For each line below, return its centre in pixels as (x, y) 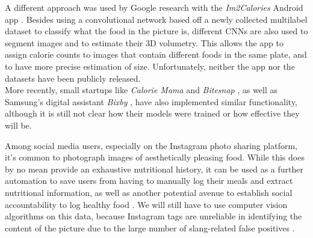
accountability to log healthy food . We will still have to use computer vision (146, 204)
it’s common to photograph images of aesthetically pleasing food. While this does (155, 157)
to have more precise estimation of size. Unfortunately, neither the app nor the (150, 66)
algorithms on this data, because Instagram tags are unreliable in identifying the (153, 216)
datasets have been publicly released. (73, 78)
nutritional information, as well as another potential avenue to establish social (149, 192)
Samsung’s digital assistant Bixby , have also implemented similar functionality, (151, 101)
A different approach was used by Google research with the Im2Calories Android (154, 7)
